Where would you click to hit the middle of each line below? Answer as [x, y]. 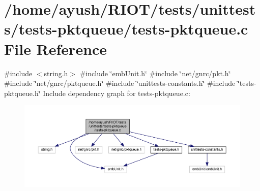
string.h [56, 73]
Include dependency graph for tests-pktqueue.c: [117, 93]
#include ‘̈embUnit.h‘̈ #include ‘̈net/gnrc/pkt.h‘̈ [155, 73]
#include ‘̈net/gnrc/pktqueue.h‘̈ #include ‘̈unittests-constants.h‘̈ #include [120, 83]
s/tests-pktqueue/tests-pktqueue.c [126, 29]
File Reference [56, 49]
